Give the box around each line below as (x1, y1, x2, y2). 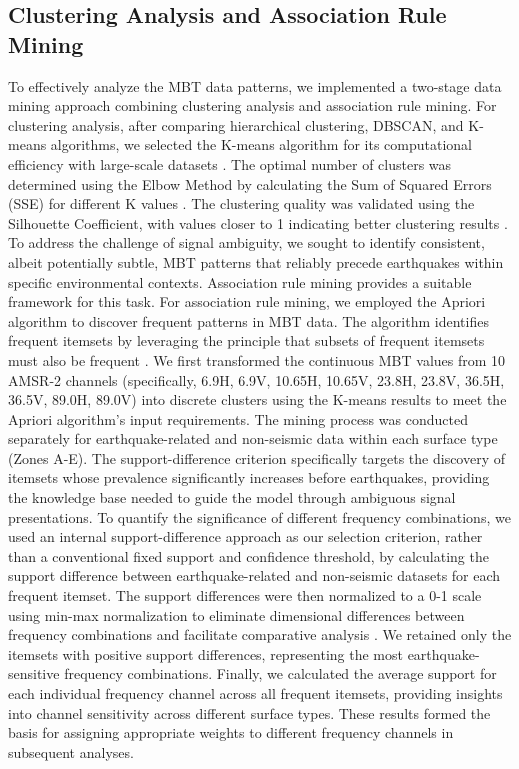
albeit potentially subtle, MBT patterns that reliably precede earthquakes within (8, 251, 504, 272)
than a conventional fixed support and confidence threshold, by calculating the (8, 545, 489, 566)
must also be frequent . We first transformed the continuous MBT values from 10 (8, 349, 506, 370)
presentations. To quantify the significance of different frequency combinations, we (8, 506, 511, 527)
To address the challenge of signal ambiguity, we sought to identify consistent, (8, 232, 485, 253)
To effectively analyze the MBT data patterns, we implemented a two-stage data (8, 75, 502, 96)
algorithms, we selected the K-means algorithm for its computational (50, 134, 473, 155)
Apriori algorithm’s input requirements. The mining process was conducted (8, 408, 468, 429)
